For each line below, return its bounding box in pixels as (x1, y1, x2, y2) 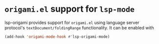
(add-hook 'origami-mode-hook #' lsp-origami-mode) (4, 34, 110, 39)
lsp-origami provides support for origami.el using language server (4, 20, 140, 25)
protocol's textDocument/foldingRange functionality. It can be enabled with (4, 24, 155, 30)
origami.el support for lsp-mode (4, 3, 135, 15)
